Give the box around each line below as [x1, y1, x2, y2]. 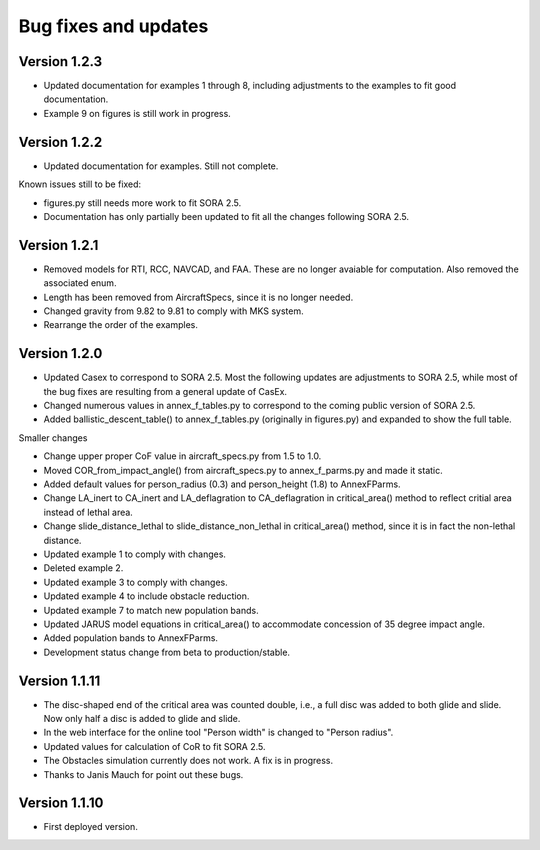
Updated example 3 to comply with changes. [43, 576, 229, 588]
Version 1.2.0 [18, 345, 103, 362]
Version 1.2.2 [18, 133, 103, 150]
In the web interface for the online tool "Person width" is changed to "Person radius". [43, 726, 394, 739]
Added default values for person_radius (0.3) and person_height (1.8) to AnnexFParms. [43, 478, 401, 490]
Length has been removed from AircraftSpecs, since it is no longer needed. [43, 291, 354, 303]
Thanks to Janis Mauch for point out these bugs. [43, 768, 244, 780]
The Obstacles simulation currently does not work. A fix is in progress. [43, 755, 334, 767]
